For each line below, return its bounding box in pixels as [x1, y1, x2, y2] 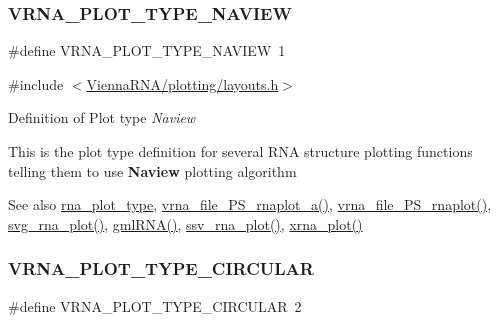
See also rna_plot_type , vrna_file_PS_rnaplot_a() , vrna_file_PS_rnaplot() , [8, 194, 492, 215]
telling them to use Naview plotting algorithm [8, 160, 297, 181]
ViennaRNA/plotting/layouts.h [86, 73, 279, 94]
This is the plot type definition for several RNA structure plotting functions [8, 141, 473, 161]
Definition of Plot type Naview [8, 107, 196, 128]
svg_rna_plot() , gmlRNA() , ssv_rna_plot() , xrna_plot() [8, 213, 363, 234]
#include [8, 73, 64, 94]
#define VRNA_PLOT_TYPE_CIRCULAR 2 [8, 295, 302, 316]
